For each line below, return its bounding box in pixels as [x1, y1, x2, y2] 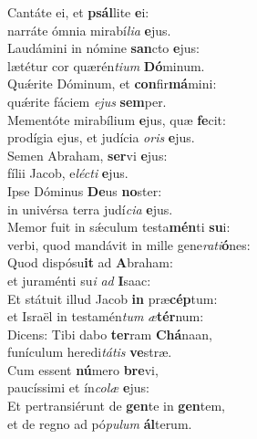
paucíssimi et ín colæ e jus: [7, 378, 149, 397]
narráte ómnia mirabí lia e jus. [7, 20, 171, 39]
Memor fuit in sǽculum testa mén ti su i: [7, 217, 231, 236]
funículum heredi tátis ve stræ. [7, 342, 172, 361]
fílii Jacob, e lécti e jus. [7, 163, 128, 183]
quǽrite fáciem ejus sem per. [7, 91, 167, 110]
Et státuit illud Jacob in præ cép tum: [7, 288, 218, 308]
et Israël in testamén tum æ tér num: [7, 307, 204, 326]
